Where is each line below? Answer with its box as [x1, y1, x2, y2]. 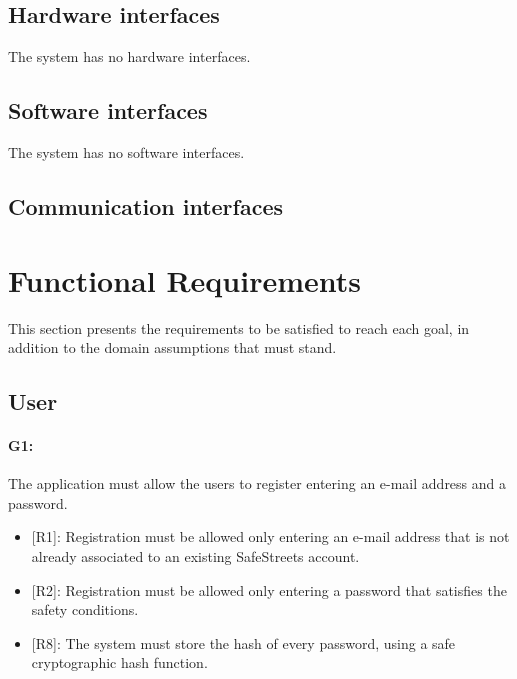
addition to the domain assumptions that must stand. [8, 337, 337, 358]
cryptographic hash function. [31, 652, 208, 673]
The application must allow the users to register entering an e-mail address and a [8, 473, 507, 494]
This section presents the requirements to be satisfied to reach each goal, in [8, 317, 470, 338]
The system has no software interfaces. [8, 142, 245, 162]
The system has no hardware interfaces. [8, 46, 251, 67]
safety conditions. [31, 599, 139, 620]
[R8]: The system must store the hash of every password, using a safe [31, 632, 456, 653]
